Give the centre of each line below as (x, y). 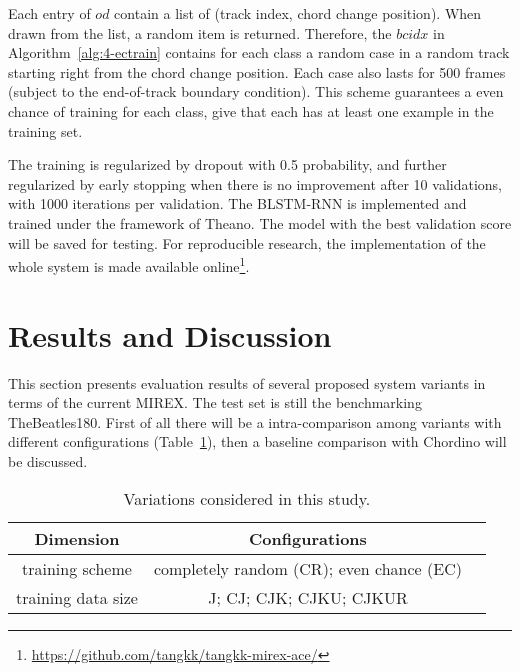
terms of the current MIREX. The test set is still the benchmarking (215, 402)
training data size (77, 598)
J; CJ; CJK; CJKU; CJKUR (308, 598)
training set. (45, 130)
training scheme (77, 569)
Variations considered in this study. (247, 499)
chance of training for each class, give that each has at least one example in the (251, 110)
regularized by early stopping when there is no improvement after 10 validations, (255, 183)
